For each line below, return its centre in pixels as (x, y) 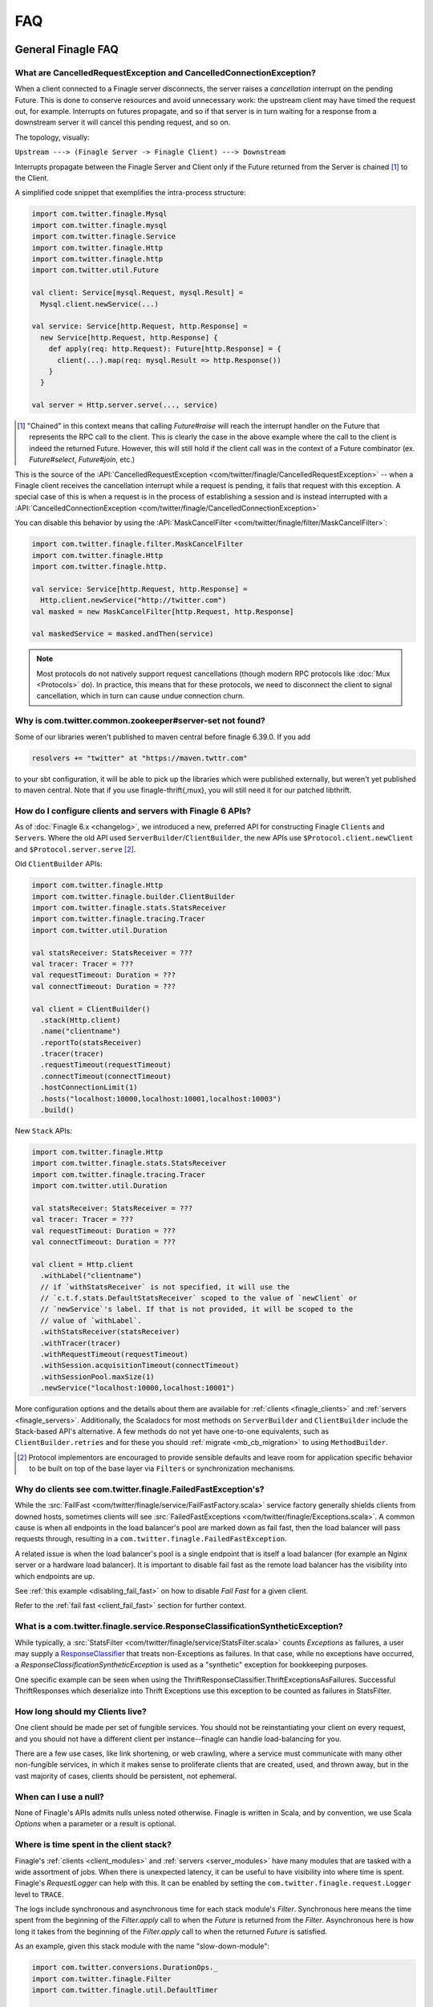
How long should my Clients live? (81, 1712)
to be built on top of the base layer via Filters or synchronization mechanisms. (162, 1468)
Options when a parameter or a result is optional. (95, 1824)
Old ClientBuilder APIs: (59, 864)
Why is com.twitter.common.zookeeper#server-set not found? (140, 721)
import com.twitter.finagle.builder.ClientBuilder (134, 896)
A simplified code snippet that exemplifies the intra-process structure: (130, 193)
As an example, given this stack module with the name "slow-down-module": (142, 1946)
